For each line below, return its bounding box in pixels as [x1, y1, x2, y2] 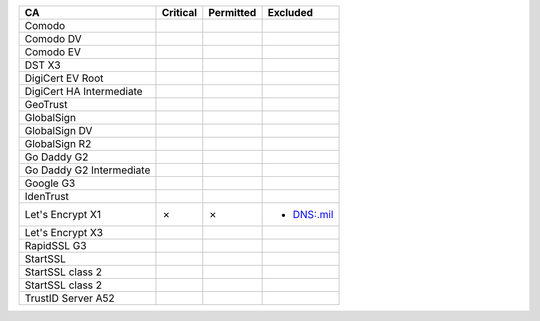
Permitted [208, 6, 257, 19]
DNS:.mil [292, 208, 334, 221]
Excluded [267, 6, 314, 19]
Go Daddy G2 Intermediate [24, 163, 151, 177]
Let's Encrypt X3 [24, 226, 104, 239]
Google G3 [24, 176, 76, 190]
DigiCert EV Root [24, 71, 104, 85]
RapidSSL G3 [24, 239, 87, 252]
